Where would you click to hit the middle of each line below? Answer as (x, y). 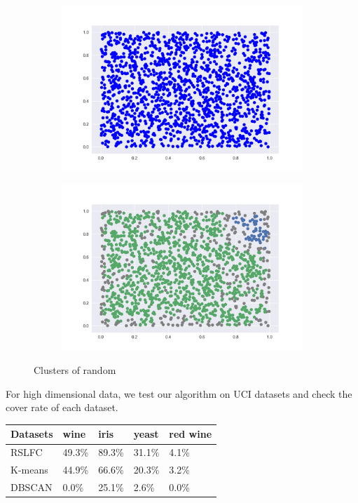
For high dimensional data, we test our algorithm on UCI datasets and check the (179, 393)
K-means (29, 470)
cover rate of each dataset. (62, 407)
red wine (191, 434)
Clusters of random (75, 370)
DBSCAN (32, 487)
